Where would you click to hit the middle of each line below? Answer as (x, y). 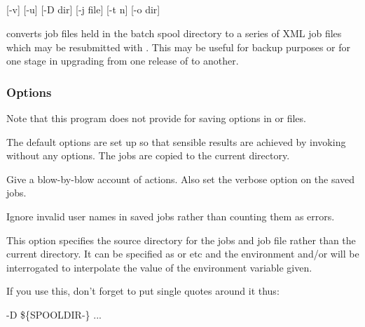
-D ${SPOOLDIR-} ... (54, 314)
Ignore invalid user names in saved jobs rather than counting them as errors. (171, 216)
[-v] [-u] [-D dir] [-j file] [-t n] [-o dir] (83, 9)
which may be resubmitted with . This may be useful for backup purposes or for (178, 47)
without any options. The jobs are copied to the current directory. (148, 155)
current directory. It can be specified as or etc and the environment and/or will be (183, 254)
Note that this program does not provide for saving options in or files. (156, 118)
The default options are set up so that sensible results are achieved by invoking (176, 141)
